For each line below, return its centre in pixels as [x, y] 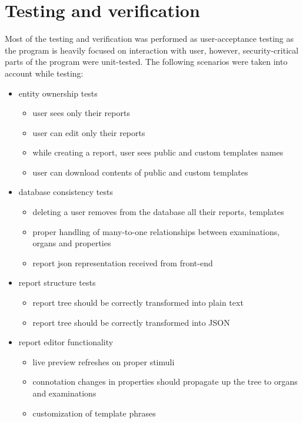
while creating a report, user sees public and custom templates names [158, 152]
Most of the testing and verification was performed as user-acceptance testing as [149, 39]
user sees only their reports [81, 113]
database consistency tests [66, 192]
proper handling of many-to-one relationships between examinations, [156, 231]
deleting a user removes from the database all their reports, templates [158, 212]
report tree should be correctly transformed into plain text [138, 303]
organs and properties [72, 243]
